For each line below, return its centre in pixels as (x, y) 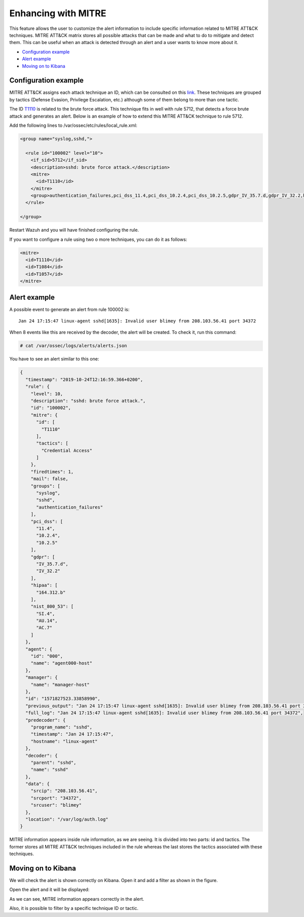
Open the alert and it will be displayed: (49, 890)
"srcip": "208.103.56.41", (64, 791)
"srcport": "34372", (56, 798)
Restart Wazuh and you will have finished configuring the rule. (74, 230)
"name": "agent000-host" (62, 663)
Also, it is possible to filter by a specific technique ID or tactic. (74, 908)
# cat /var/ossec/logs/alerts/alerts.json (73, 346)
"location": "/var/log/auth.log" (67, 819)
